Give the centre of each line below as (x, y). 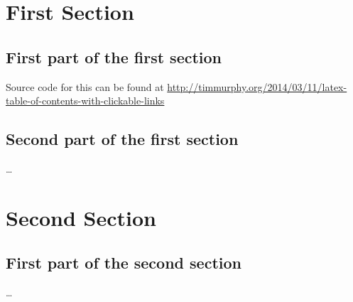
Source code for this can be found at (85, 86)
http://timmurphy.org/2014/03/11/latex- (257, 86)
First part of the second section (124, 263)
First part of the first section (114, 56)
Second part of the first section (122, 139)
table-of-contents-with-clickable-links (85, 101)
